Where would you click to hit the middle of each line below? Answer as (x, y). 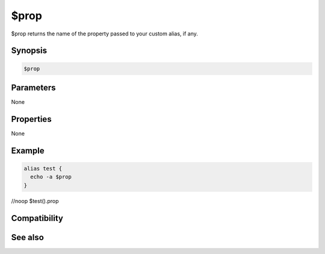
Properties (31, 119)
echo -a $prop (51, 177)
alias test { (43, 168)
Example (28, 150)
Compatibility (37, 218)
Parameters (33, 87)
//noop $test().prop (35, 201)
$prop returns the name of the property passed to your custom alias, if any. (105, 34)
